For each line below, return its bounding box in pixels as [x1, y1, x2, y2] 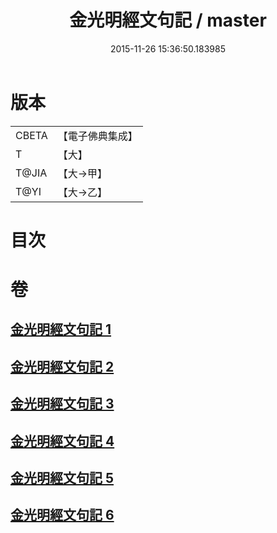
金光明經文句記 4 [10, 432, 115, 450]
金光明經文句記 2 [10, 358, 115, 375]
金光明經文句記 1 [10, 321, 112, 338]
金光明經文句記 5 [10, 470, 115, 487]
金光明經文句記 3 [10, 396, 115, 413]
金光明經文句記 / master [69, 9, 267, 32]
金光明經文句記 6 [10, 507, 115, 524]
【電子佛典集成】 [57, 129, 138, 143]
